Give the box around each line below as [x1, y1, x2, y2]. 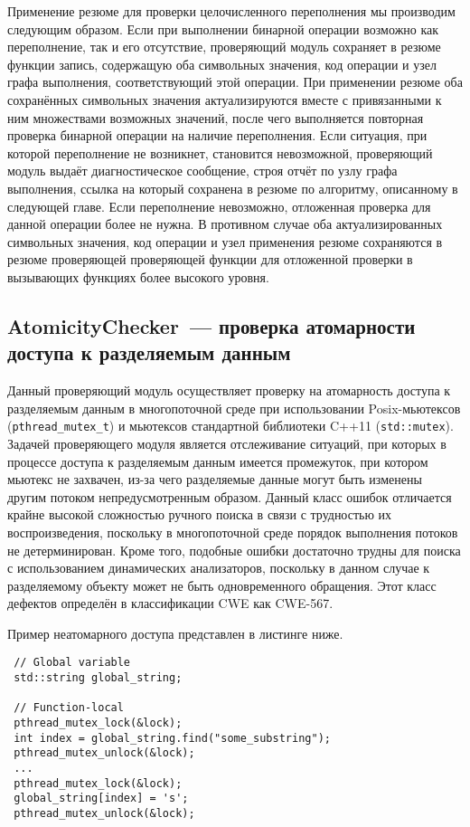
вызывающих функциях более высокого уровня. [7, 267, 269, 286]
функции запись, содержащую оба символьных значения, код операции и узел [7, 54, 437, 73]
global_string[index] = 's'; [14, 792, 189, 805]
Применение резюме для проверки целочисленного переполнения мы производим [7, 2, 456, 20]
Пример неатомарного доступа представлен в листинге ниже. [7, 623, 343, 642]
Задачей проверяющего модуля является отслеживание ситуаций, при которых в [7, 433, 446, 452]
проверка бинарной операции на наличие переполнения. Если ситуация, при [7, 126, 428, 145]
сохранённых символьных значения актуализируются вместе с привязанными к [7, 90, 442, 109]
